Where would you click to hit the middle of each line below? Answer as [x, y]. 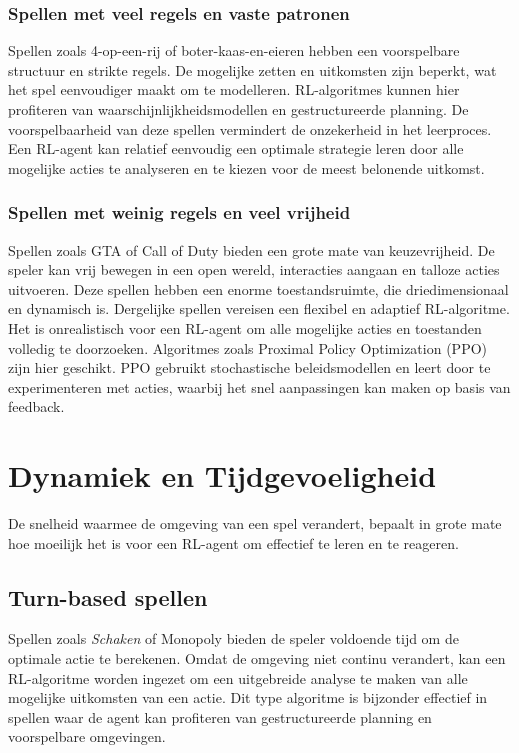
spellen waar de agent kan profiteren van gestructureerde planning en [220, 716]
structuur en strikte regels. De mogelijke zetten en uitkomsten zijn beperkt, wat [252, 69]
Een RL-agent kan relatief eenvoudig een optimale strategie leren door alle [236, 148]
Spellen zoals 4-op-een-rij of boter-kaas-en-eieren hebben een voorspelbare [234, 50]
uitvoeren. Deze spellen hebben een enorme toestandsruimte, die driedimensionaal [258, 288]
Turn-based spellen [108, 596]
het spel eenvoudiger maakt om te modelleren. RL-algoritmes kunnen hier [234, 89]
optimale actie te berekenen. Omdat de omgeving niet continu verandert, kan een [257, 658]
